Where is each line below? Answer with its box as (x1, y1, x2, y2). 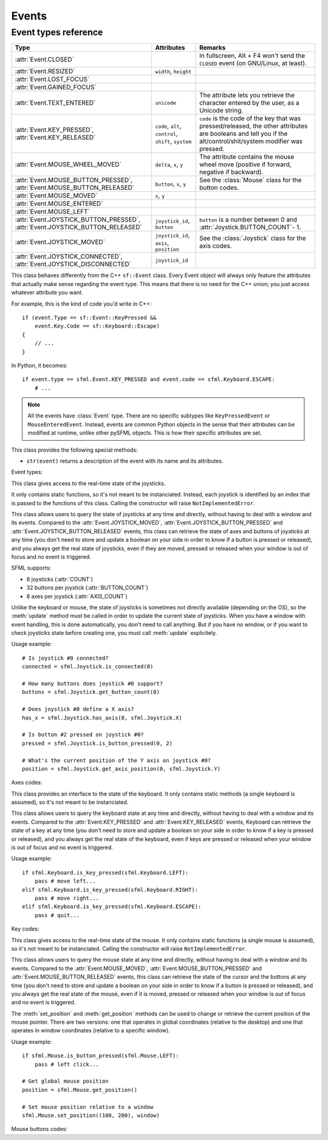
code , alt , (155, 122, 182, 130)
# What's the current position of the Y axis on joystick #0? (22, 757, 211, 764)
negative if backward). (199, 168, 264, 177)
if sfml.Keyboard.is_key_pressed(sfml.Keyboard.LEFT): (22, 869, 189, 876)
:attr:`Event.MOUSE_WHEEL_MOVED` (15, 160, 121, 169)
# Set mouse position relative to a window (22, 1103, 154, 1110)
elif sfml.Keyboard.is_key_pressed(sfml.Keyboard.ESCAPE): (22, 903, 202, 910)
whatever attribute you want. (11, 289, 83, 296)
